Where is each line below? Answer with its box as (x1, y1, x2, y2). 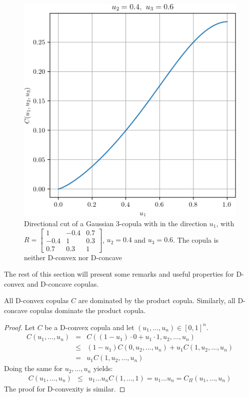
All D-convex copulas (4, 295, 69, 306)
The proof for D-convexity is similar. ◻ (4, 383, 125, 394)
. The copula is (173, 234, 219, 245)
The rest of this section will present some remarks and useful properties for (4, 269, 234, 279)
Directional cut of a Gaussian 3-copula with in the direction (24, 218, 207, 229)
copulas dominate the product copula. (29, 305, 146, 316)
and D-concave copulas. (26, 278, 99, 289)
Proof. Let (4, 322, 35, 332)
